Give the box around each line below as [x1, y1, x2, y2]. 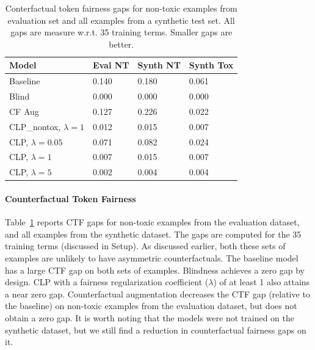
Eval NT [92, 59, 129, 71]
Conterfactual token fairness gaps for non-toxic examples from [5, 2, 237, 14]
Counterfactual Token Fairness [5, 192, 136, 205]
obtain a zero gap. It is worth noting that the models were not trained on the [5, 311, 294, 324]
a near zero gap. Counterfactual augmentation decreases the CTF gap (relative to [5, 287, 310, 300]
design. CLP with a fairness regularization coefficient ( [5, 275, 209, 288]
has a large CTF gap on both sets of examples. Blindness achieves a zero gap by [5, 263, 305, 276]
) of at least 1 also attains [213, 275, 310, 288]
